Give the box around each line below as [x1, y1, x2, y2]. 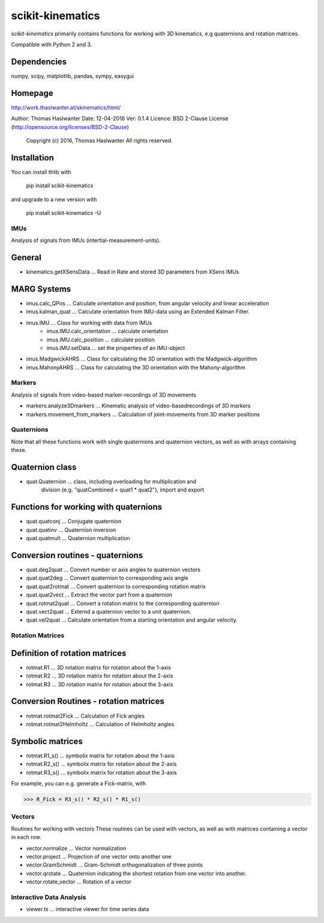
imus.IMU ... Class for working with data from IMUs [26, 319, 152, 326]
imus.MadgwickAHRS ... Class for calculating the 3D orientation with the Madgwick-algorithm [26, 355, 257, 362]
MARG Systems [11, 284, 71, 294]
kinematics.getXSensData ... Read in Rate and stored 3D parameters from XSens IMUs [26, 268, 239, 275]
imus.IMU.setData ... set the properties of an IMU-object [46, 344, 185, 351]
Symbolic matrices [11, 736, 83, 747]
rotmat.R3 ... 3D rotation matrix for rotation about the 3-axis [26, 681, 173, 688]
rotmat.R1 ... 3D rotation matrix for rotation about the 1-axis [26, 664, 171, 671]
